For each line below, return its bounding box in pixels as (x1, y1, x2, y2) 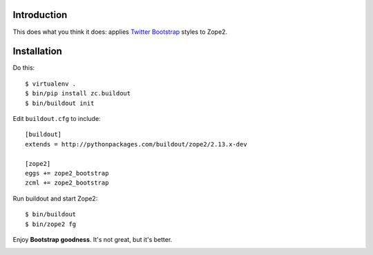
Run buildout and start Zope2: (12, 194, 98, 202)
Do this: (12, 64, 35, 72)
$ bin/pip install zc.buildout (25, 90, 131, 97)
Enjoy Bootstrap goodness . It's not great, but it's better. (12, 235, 173, 243)
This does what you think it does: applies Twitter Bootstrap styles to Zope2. (12, 28, 228, 36)
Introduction (12, 9, 68, 21)
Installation (12, 46, 62, 57)
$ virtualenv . (25, 79, 77, 88)
